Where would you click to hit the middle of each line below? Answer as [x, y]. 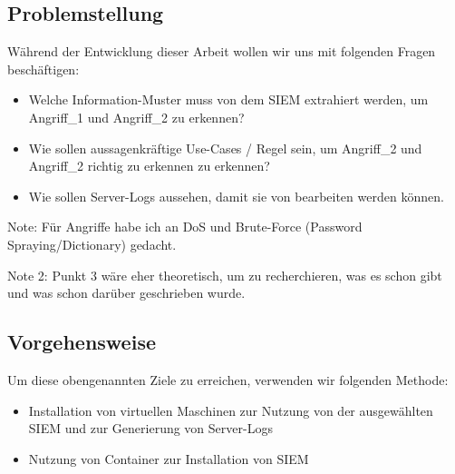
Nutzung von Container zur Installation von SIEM [169, 458]
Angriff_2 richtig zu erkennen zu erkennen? [149, 166]
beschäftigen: [44, 69]
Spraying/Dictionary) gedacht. [92, 244]
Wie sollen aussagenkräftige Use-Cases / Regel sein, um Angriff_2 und [225, 148]
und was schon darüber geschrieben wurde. [126, 293]
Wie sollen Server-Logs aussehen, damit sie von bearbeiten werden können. [236, 196]
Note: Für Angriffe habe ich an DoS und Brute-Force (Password [185, 227]
